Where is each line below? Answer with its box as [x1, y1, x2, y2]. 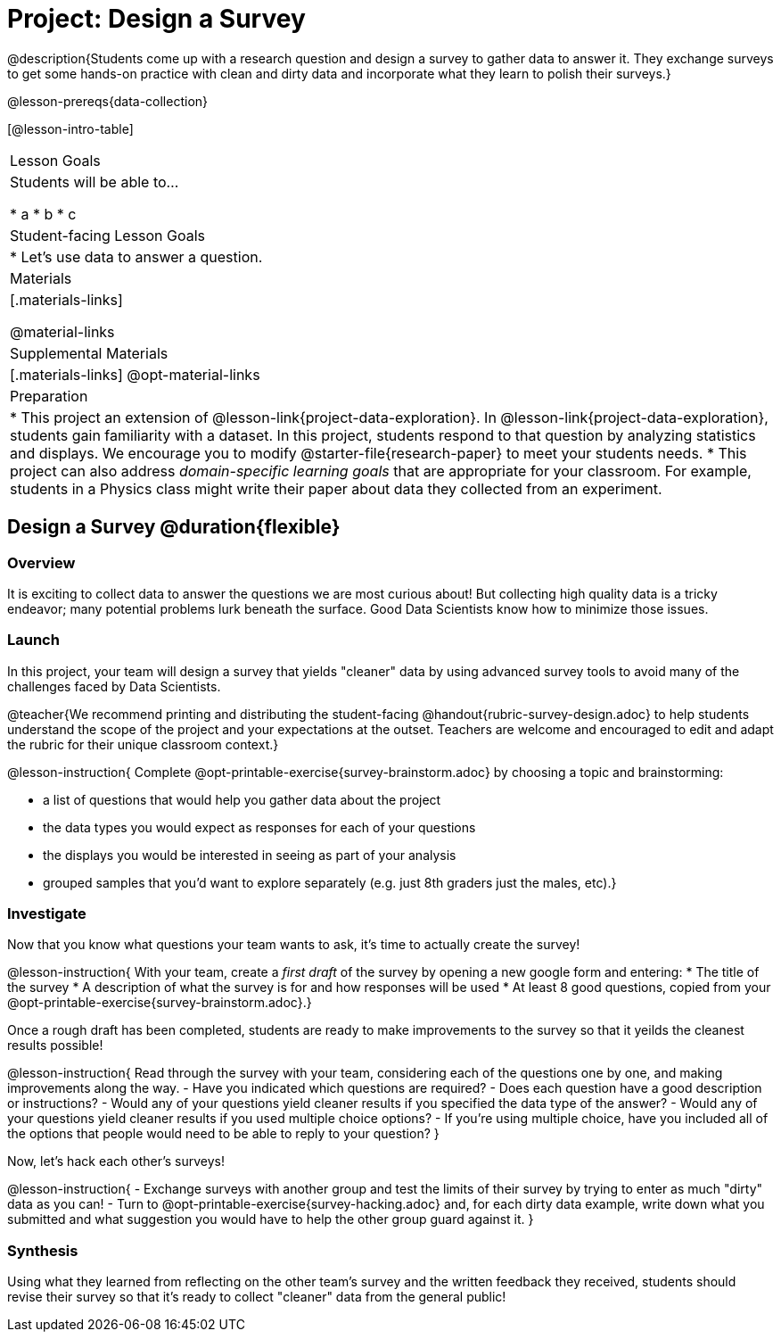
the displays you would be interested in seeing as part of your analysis [43, 847, 456, 863]
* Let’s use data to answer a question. [10, 247, 263, 266]
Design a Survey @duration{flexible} [7, 516, 341, 539]
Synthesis [7, 1241, 78, 1260]
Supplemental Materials [10, 343, 169, 362]
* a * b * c [10, 204, 77, 223]
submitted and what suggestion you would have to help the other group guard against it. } [7, 1211, 534, 1227]
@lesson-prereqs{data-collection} [7, 93, 209, 109]
